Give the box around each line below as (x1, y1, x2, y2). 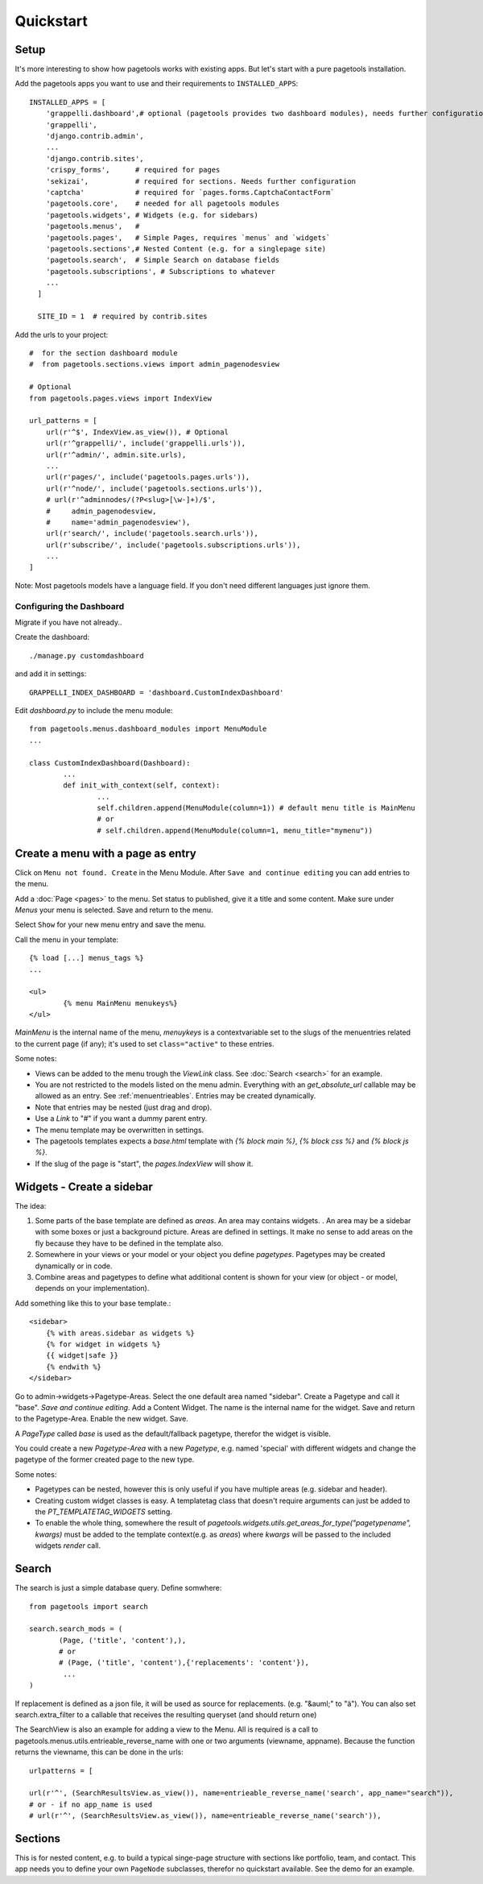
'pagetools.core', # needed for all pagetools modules (45, 199, 280, 209)
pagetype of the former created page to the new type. (14, 1454, 195, 1464)
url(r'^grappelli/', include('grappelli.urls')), (45, 439, 246, 448)
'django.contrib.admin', (45, 131, 144, 141)
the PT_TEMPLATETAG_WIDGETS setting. (35, 1507, 173, 1517)
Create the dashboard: (14, 633, 90, 642)
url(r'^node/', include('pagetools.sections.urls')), (45, 483, 263, 493)
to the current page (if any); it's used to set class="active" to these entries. (14, 1039, 275, 1048)
